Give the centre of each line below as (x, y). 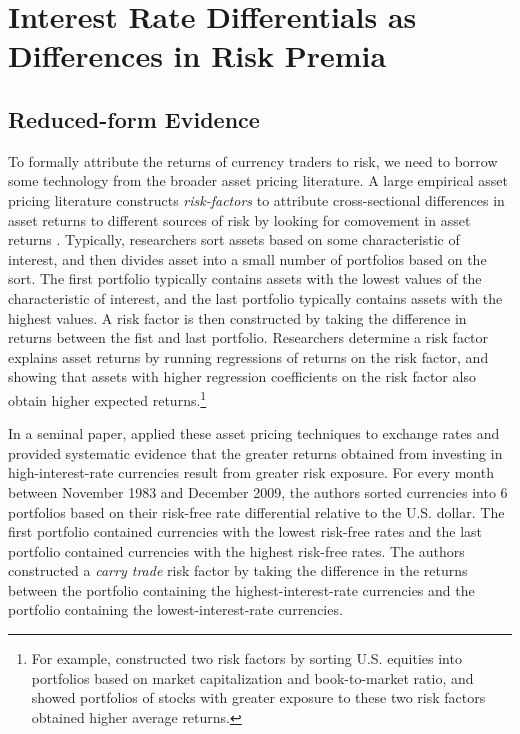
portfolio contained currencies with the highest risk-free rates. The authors (236, 550)
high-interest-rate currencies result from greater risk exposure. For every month (251, 472)
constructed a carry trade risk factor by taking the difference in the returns (238, 570)
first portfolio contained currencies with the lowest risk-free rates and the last (245, 531)
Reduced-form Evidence (134, 118)
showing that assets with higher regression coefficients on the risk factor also (242, 376)
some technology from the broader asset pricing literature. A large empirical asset (258, 180)
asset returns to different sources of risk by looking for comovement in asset (239, 219)
